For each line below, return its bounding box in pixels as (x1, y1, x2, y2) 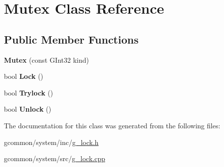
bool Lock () (4, 71, 44, 81)
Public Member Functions (4, 31, 139, 47)
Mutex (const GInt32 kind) (4, 54, 89, 65)
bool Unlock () (4, 104, 52, 114)
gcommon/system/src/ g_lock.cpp (4, 153, 105, 164)
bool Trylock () (4, 87, 53, 97)
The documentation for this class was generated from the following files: (4, 120, 221, 130)
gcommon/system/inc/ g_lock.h (4, 137, 99, 147)
